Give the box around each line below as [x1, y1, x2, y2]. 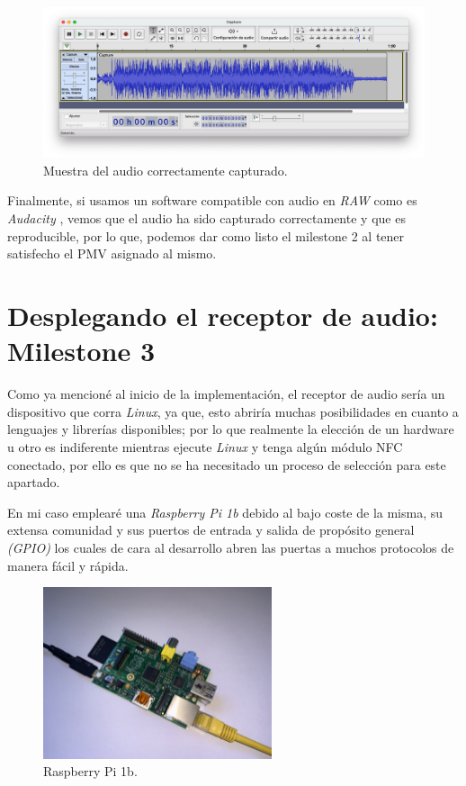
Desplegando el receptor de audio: [7, 297, 438, 334]
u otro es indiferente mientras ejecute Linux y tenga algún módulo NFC [7, 437, 403, 456]
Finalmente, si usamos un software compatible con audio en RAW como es [7, 191, 417, 210]
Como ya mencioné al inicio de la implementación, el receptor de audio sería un [7, 384, 445, 403]
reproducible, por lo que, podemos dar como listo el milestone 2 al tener [7, 226, 405, 245]
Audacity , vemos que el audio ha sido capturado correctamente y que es [7, 209, 406, 228]
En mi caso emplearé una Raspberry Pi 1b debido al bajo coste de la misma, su [7, 502, 444, 521]
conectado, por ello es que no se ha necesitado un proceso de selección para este [7, 455, 446, 474]
